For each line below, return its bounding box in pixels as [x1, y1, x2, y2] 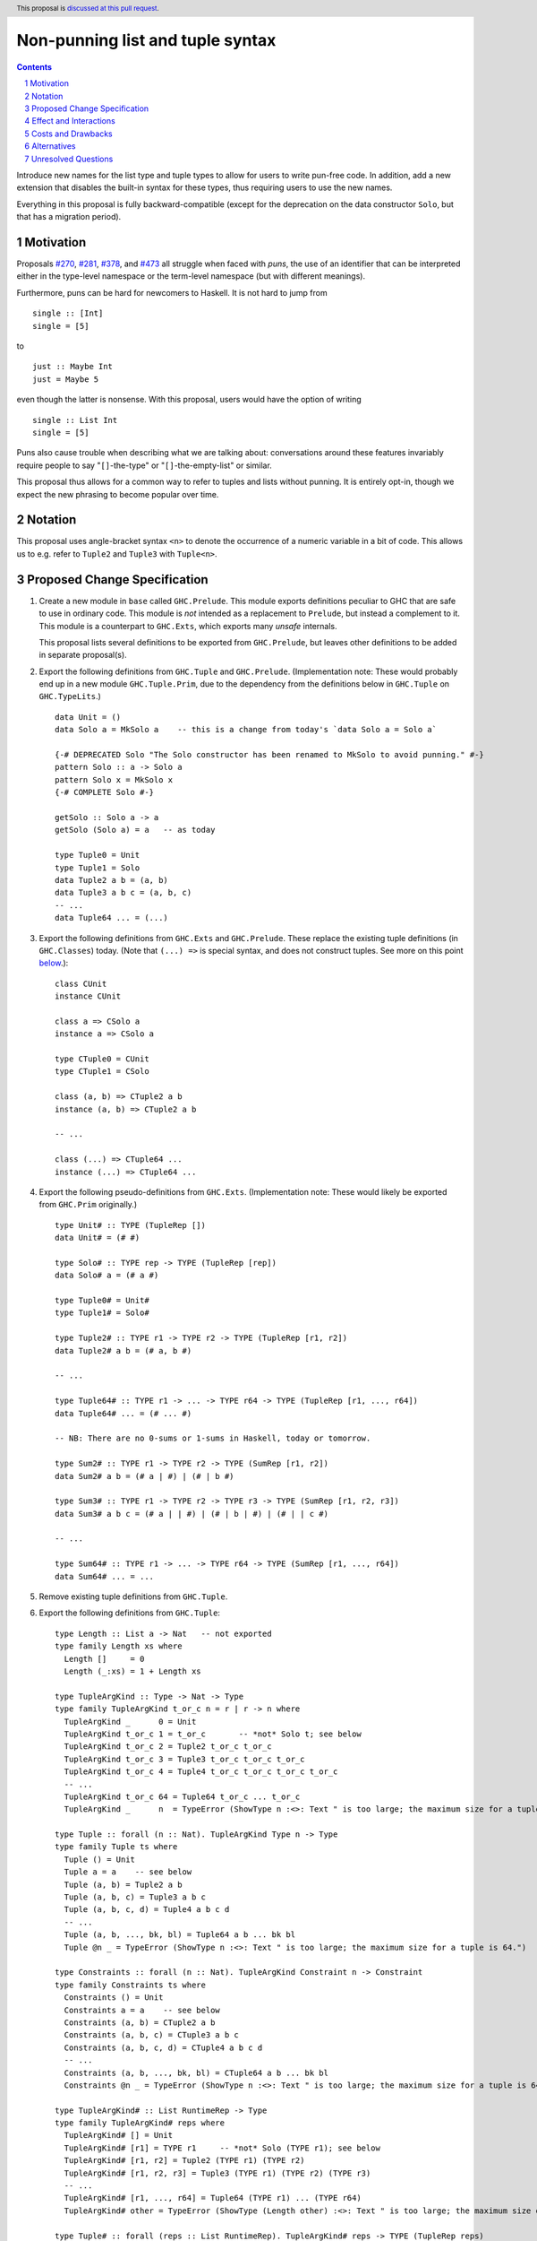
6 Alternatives [24, 141, 76, 151]
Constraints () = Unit [64, 1993, 164, 2003]
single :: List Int [32, 415, 118, 425]
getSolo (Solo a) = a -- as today [55, 825, 216, 835]
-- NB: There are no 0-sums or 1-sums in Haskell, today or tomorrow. [55, 1433, 371, 1443]
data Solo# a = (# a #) [55, 1270, 159, 1281]
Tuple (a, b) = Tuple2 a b [64, 1879, 183, 1890]
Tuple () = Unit [64, 1854, 136, 1865]
